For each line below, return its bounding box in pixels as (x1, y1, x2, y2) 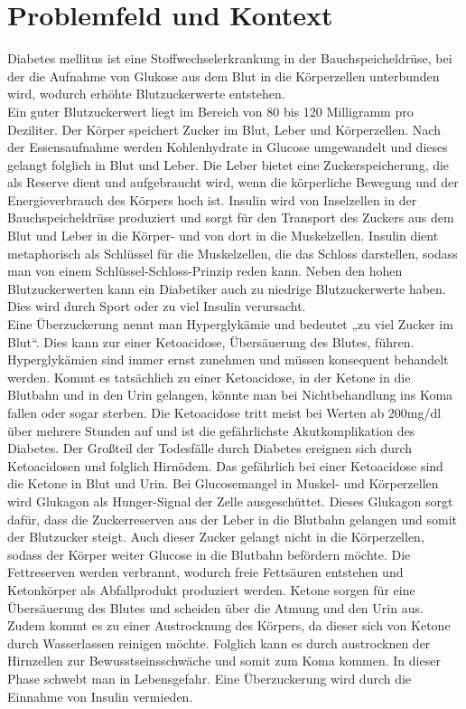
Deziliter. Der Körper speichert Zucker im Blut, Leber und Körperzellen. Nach (7, 119, 441, 138)
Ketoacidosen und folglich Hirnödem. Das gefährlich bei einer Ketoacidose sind (7, 456, 443, 475)
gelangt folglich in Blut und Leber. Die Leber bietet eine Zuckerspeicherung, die (7, 155, 450, 174)
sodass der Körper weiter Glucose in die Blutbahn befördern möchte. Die (7, 544, 411, 563)
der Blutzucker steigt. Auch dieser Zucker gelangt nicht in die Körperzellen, (7, 527, 424, 546)
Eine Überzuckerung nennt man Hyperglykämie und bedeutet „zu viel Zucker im (7, 315, 453, 334)
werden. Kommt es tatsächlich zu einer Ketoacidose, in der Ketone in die (7, 367, 411, 386)
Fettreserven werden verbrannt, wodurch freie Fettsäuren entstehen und (7, 562, 404, 581)
